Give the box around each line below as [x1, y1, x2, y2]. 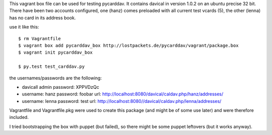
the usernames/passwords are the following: [9, 75, 102, 81]
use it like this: [9, 24, 39, 30]
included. [9, 114, 29, 120]
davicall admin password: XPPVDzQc [22, 84, 99, 90]
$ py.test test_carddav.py [18, 64, 85, 70]
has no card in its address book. [9, 15, 76, 21]
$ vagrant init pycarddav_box [18, 50, 93, 55]
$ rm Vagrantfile [18, 36, 61, 41]
